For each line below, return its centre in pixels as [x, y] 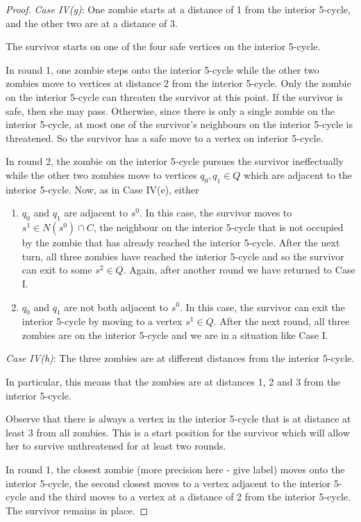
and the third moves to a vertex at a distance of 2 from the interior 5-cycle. [190, 497]
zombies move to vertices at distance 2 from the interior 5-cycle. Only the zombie [178, 83]
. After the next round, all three [282, 321]
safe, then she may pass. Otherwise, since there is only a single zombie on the [170, 110]
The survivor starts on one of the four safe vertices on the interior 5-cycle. [163, 46]
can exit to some [57, 270]
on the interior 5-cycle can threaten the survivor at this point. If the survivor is [174, 96]
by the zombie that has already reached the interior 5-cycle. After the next [181, 243]
